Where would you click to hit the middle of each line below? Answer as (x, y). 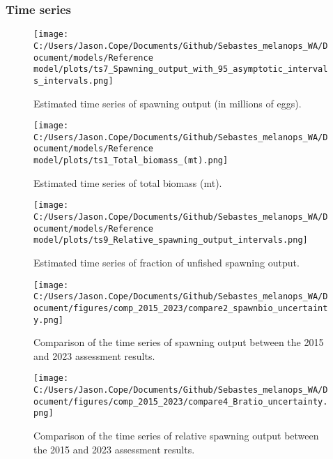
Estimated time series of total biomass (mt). (128, 182)
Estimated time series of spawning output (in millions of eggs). (168, 103)
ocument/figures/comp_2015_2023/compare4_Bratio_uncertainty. (181, 401)
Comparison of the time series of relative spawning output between (176, 435)
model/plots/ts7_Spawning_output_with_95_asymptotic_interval (181, 69)
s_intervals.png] (73, 81)
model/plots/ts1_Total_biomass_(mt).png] (131, 161)
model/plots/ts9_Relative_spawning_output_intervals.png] (171, 240)
